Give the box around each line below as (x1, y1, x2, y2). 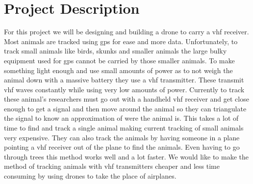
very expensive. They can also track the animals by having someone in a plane (4, 132, 240, 142)
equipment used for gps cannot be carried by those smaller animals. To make (4, 55, 235, 65)
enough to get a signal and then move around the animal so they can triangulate (4, 103, 247, 113)
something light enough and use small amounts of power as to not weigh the (4, 65, 233, 75)
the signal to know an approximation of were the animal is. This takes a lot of (4, 113, 239, 123)
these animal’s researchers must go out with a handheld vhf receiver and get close (4, 94, 249, 104)
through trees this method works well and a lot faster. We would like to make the (4, 151, 249, 161)
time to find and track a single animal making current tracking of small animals (4, 123, 244, 133)
